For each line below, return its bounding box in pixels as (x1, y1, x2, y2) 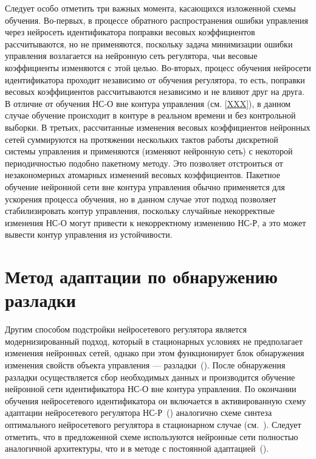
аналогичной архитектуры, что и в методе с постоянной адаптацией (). (5, 442, 269, 455)
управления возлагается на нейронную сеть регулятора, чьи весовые (5, 49, 258, 62)
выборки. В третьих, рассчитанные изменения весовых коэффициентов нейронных (5, 120, 311, 133)
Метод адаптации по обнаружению (5, 264, 278, 289)
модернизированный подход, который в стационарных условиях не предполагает (5, 334, 303, 347)
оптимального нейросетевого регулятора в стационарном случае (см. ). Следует (5, 418, 301, 430)
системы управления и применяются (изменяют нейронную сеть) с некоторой (5, 145, 293, 157)
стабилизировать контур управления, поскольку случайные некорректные (5, 204, 275, 217)
